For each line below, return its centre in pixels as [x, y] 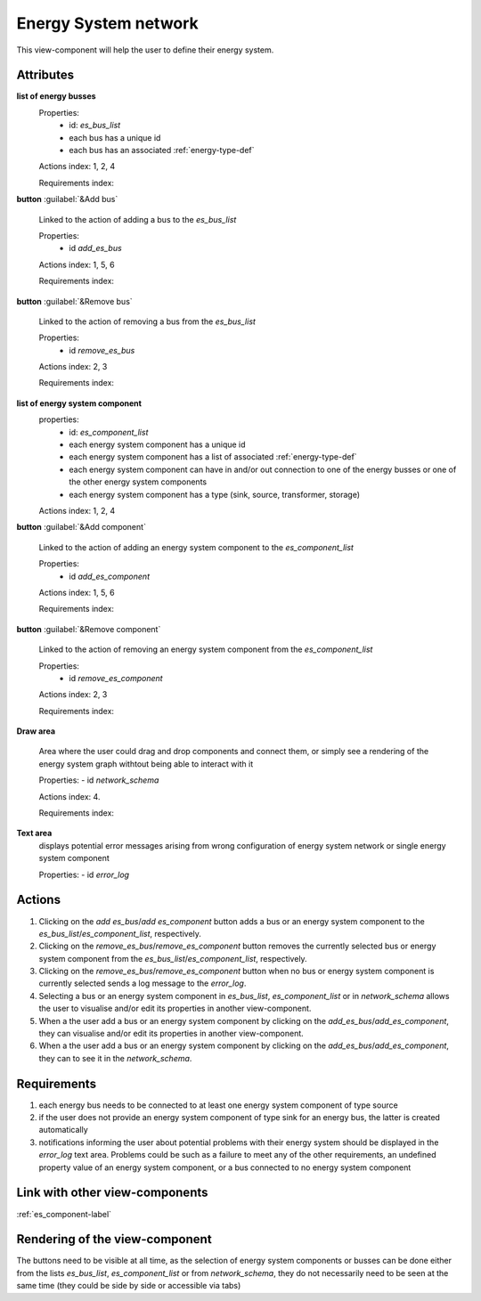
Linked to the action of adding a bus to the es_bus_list [138, 219]
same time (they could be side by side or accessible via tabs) [129, 1286]
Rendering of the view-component [114, 1239]
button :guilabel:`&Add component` [82, 527]
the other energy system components [138, 482]
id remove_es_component [116, 678]
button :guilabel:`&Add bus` [67, 199]
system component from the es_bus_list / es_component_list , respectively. [173, 958]
